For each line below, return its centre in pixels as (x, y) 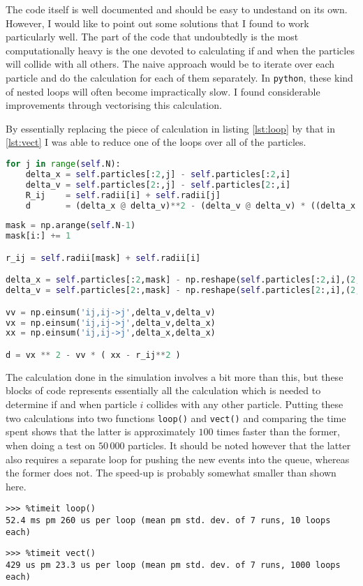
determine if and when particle (71, 404)
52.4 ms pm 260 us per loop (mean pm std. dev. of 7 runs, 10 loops (168, 520)
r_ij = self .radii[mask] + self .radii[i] (103, 258)
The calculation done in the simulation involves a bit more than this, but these (175, 376)
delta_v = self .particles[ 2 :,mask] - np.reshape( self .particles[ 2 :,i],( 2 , (183, 291)
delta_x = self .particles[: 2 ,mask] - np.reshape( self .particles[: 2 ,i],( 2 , (183, 280)
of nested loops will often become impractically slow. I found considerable (163, 91)
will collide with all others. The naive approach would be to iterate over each (170, 64)
